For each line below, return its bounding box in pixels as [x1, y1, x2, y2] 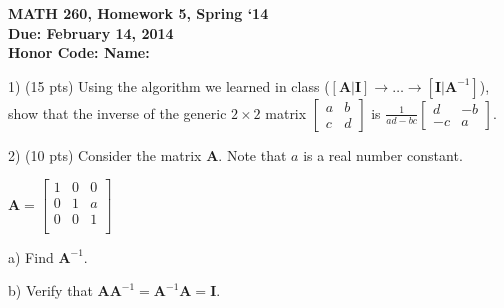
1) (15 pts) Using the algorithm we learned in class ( [8, 75, 330, 96]
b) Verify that [8, 280, 93, 301]
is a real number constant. [303, 144, 463, 165]
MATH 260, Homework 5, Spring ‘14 [8, 3, 269, 23]
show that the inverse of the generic [8, 102, 227, 123]
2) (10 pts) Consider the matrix [8, 144, 202, 165]
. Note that [218, 144, 287, 165]
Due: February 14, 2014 [8, 22, 174, 43]
